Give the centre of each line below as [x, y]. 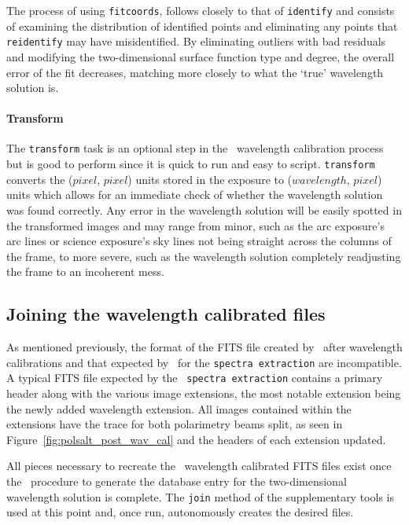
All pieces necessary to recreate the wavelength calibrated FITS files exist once [199, 466]
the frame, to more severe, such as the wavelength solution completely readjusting [204, 256]
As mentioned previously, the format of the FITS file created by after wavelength [204, 347]
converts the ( [40, 179]
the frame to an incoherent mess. [85, 272]
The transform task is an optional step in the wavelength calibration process [195, 148]
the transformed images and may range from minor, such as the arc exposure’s [195, 225]
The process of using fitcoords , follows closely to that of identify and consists [201, 10]
